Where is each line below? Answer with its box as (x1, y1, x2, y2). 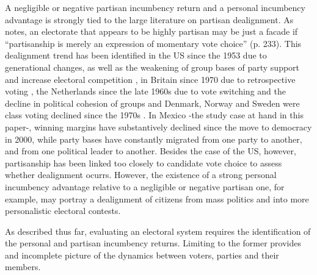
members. (5, 260, 41, 273)
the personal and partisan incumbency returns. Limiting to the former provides (5, 237, 301, 249)
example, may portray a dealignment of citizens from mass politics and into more (5, 192, 309, 205)
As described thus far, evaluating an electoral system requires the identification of (5, 224, 311, 237)
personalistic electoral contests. (5, 204, 121, 217)
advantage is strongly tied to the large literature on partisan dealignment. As (5, 13, 294, 26)
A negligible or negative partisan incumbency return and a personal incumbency (5, 1, 305, 13)
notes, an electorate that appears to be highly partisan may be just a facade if (5, 25, 298, 38)
